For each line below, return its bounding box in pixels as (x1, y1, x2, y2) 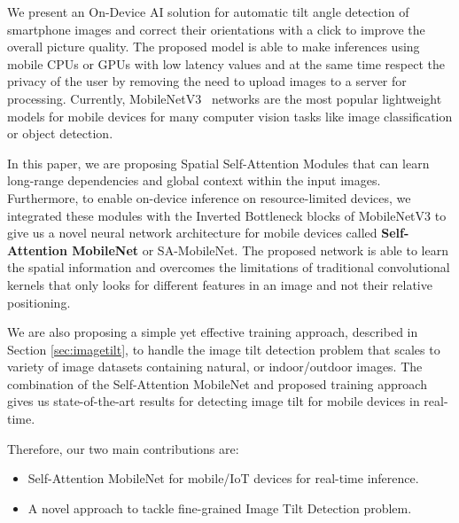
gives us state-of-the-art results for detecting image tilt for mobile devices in (7, 392, 420, 410)
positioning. (7, 293, 71, 311)
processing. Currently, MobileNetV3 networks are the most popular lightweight (7, 89, 442, 107)
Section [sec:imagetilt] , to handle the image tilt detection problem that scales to (7, 340, 440, 358)
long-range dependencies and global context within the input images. (7, 171, 381, 190)
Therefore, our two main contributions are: (7, 439, 239, 457)
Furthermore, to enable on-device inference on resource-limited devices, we (7, 188, 411, 207)
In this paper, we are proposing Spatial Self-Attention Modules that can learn (7, 153, 430, 172)
